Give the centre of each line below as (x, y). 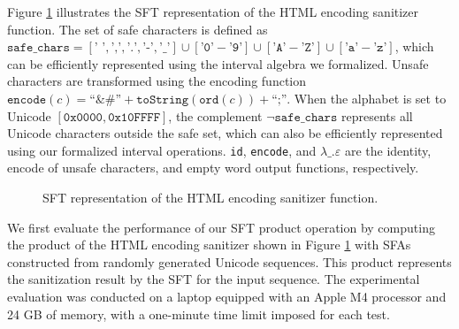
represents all (377, 115)
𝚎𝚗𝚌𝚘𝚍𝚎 (27, 99)
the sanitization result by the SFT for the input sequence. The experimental (214, 279)
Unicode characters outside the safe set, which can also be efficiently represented (225, 133)
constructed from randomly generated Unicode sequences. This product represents (229, 261)
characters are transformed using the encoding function (157, 81)
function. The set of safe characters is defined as (138, 29)
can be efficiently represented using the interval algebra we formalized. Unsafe (218, 63)
